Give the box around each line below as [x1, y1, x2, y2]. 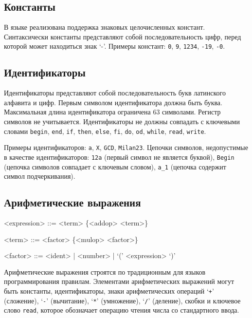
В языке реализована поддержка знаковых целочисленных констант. [4, 22, 205, 32]
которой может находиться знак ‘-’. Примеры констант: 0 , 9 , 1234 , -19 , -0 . [4, 41, 225, 51]
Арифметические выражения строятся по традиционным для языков [4, 266, 206, 277]
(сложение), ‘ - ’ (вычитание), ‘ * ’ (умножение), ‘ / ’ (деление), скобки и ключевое [4, 295, 241, 305]
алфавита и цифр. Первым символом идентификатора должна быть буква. [4, 97, 222, 107]
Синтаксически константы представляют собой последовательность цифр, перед [4, 31, 241, 41]
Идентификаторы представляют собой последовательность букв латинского [4, 88, 226, 98]
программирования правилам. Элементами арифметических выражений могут [4, 276, 234, 286]
